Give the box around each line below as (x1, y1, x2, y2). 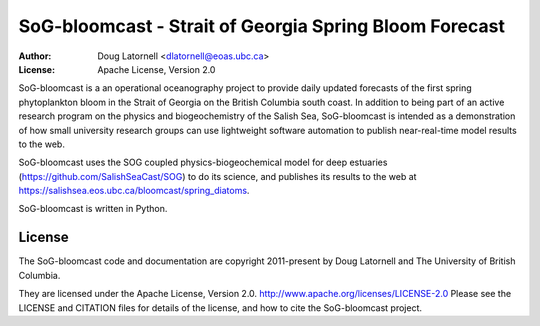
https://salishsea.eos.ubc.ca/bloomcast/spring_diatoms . (18, 185, 250, 197)
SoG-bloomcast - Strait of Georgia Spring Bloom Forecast (18, 15, 505, 37)
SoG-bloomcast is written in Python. (18, 203, 168, 215)
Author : (18, 50, 52, 62)
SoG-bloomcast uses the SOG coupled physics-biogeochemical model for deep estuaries (18, 156, 388, 169)
